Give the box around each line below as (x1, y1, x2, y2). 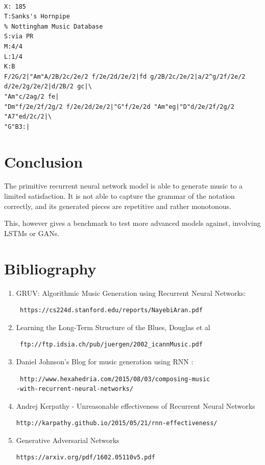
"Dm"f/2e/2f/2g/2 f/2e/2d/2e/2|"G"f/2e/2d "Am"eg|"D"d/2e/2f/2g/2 (4, 103, 235, 110)
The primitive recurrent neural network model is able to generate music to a (4, 180, 243, 191)
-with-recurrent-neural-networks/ (16, 385, 133, 393)
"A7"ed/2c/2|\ (4, 113, 52, 121)
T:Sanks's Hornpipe (4, 13, 70, 20)
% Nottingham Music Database (4, 22, 103, 30)
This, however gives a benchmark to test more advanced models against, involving (4, 218, 261, 228)
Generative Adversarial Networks (16, 434, 119, 445)
